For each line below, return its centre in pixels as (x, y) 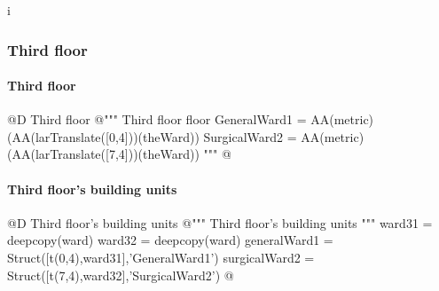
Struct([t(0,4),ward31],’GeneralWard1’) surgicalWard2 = (161, 257)
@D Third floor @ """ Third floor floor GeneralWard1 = (157, 119)
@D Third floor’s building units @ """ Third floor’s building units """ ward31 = (220, 222)
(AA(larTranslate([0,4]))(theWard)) (103, 136)
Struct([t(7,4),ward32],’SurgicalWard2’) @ (121, 275)
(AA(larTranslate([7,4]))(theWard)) (103, 154)
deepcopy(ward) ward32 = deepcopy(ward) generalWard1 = (170, 240)
